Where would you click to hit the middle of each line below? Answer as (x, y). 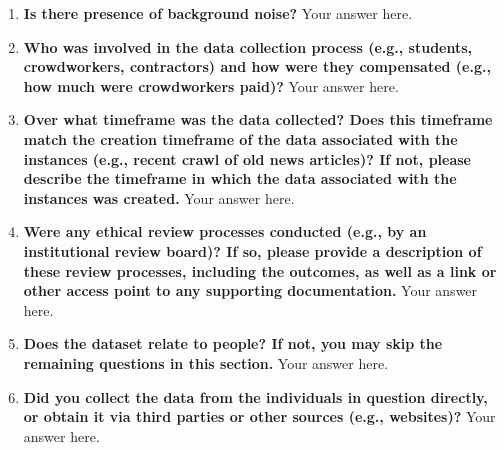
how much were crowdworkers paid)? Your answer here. (211, 85)
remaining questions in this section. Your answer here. (206, 362)
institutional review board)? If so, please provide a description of (252, 250)
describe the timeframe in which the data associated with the (240, 178)
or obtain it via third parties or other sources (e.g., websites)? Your (259, 416)
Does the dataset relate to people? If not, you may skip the (233, 343)
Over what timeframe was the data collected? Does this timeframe (258, 119)
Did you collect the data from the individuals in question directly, (255, 396)
